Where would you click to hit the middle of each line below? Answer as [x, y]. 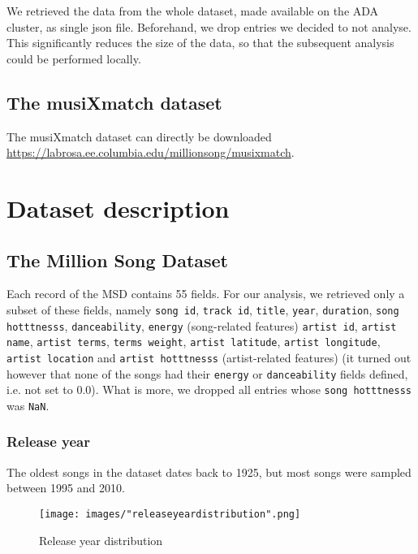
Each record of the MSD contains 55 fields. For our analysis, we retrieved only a [206, 294]
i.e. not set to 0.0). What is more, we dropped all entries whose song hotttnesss [209, 390]
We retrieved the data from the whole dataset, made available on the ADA [193, 11]
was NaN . [28, 405]
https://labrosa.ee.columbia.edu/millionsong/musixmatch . [151, 152]
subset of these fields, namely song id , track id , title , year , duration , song [203, 309]
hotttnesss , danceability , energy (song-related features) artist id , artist [202, 325]
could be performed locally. [74, 58]
